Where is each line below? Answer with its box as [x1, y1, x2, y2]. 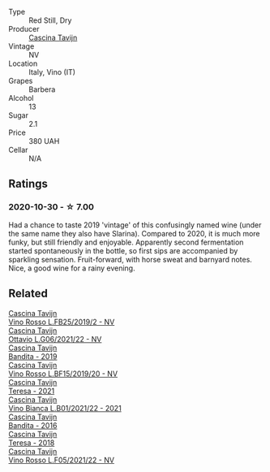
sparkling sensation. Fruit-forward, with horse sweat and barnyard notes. [8, 254, 253, 264]
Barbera [28, 84, 56, 94]
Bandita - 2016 [8, 420, 58, 430]
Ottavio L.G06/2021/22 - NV [8, 334, 102, 344]
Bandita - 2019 [8, 351, 58, 361]
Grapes [8, 76, 33, 85]
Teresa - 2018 [8, 438, 55, 448]
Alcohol [8, 93, 34, 102]
